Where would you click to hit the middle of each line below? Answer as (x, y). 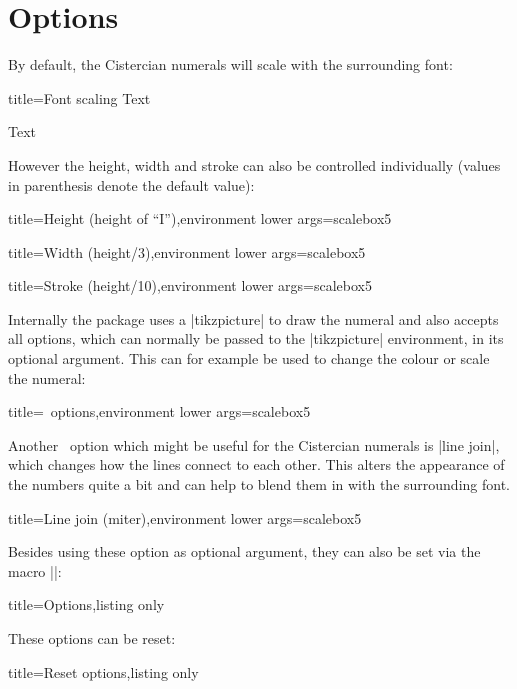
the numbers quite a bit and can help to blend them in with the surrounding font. (259, 484)
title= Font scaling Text (79, 97)
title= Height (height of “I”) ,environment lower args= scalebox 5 (200, 218)
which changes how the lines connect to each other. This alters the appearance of (256, 464)
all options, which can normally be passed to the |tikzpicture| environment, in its (256, 338)
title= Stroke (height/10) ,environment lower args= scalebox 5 (190, 285)
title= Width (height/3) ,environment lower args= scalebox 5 (187, 251)
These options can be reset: (92, 638)
